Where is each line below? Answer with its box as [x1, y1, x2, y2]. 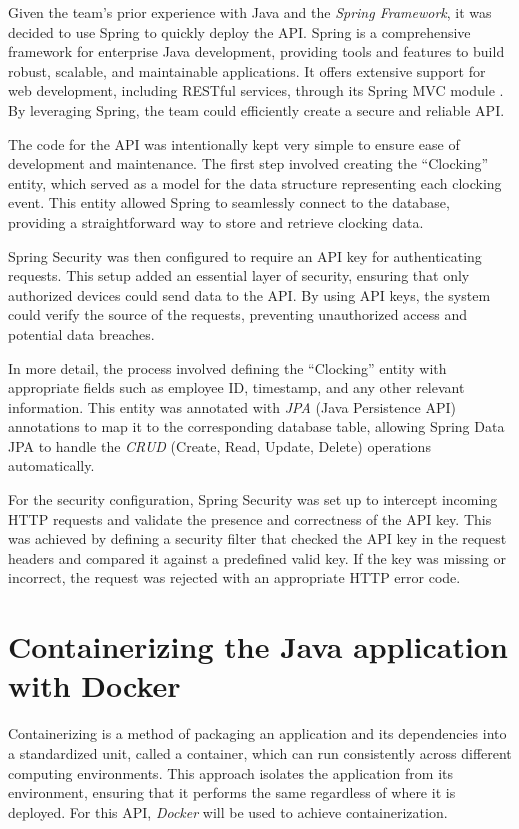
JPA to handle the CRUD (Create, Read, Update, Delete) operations [8, 435, 431, 456]
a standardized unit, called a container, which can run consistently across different [8, 742, 512, 763]
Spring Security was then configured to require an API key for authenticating [8, 245, 482, 266]
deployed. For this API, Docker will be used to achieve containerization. [8, 801, 448, 822]
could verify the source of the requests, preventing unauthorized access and [8, 304, 468, 325]
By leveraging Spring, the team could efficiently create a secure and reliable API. [8, 99, 505, 120]
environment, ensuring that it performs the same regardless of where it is [8, 782, 456, 803]
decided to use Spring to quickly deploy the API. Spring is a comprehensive [8, 21, 471, 42]
